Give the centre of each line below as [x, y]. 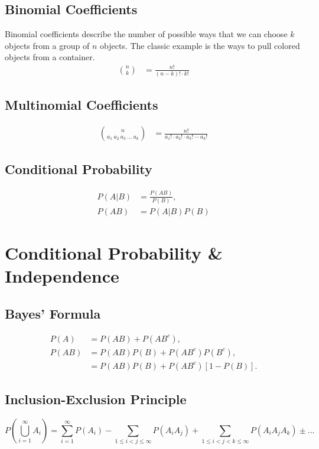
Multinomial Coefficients [82, 105]
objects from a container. [50, 57]
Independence [62, 276]
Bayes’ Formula [53, 313]
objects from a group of [47, 45]
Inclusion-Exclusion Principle [96, 399]
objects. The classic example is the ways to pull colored [200, 45]
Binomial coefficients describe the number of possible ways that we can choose [146, 34]
